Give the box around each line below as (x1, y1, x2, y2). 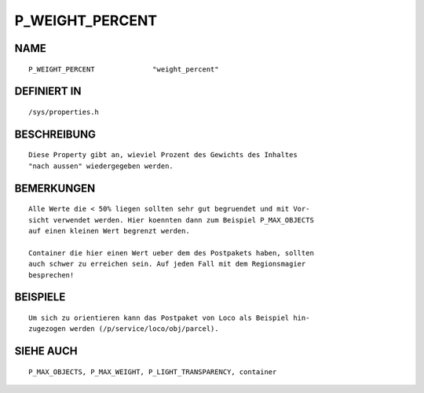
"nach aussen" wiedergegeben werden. (28, 161, 174, 171)
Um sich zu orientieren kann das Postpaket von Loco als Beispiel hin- (28, 313, 310, 322)
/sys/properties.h (28, 107, 100, 116)
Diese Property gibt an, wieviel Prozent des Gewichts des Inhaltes (28, 150, 298, 160)
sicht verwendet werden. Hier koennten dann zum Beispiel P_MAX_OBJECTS (28, 215, 314, 224)
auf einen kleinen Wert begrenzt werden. (28, 226, 190, 235)
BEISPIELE (14, 291, 66, 304)
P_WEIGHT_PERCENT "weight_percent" (28, 64, 219, 74)
